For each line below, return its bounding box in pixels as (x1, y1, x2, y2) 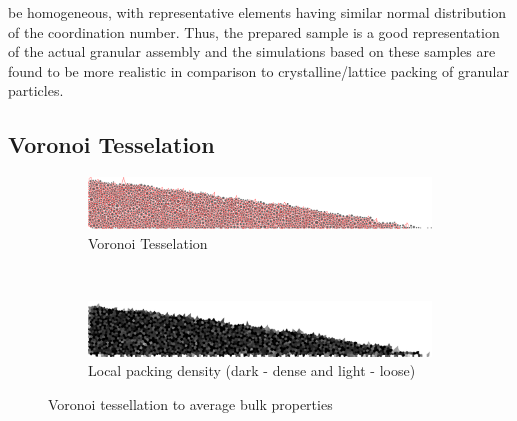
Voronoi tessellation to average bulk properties (48, 393, 333, 414)
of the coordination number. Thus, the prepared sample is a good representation (8, 21, 500, 42)
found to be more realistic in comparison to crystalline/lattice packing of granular (8, 60, 509, 81)
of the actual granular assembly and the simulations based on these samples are (8, 41, 496, 62)
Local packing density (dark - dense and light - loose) (88, 360, 416, 381)
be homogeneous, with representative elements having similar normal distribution (8, 2, 506, 22)
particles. (8, 80, 64, 101)
